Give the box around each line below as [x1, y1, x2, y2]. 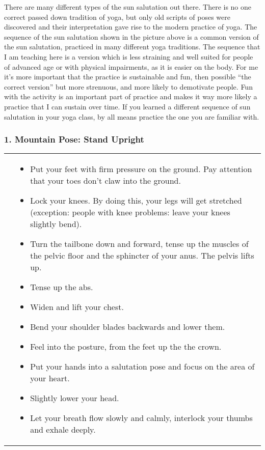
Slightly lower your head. [30, 392, 119, 404]
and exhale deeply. [30, 424, 96, 436]
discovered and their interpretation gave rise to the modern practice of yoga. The [4, 21, 257, 32]
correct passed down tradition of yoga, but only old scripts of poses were [4, 11, 230, 22]
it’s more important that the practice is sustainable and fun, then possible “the [4, 71, 251, 82]
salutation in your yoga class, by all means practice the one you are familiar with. [4, 111, 259, 122]
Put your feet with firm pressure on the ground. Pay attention [30, 163, 252, 175]
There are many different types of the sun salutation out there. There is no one [4, 2, 252, 12]
